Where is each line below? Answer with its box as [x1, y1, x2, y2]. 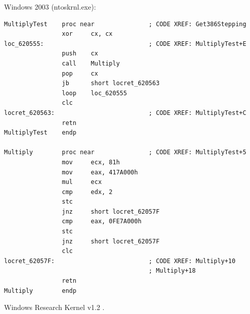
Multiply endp [4, 287, 77, 294]
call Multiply [62, 59, 120, 67]
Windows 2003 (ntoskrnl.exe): [4, 2, 96, 12]
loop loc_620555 [62, 89, 127, 97]
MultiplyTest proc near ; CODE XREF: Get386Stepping [4, 20, 246, 28]
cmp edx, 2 [62, 188, 113, 196]
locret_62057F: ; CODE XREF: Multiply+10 [4, 257, 236, 265]
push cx [62, 50, 98, 57]
